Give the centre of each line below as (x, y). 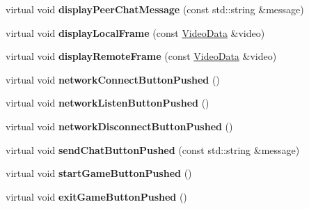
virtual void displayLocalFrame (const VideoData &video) (135, 32)
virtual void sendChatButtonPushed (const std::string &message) (153, 149)
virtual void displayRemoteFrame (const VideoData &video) (141, 56)
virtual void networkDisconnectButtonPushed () (119, 126)
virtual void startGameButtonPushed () (99, 173)
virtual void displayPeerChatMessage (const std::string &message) (155, 9)
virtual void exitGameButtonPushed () (96, 196)
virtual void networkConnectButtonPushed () (113, 79)
